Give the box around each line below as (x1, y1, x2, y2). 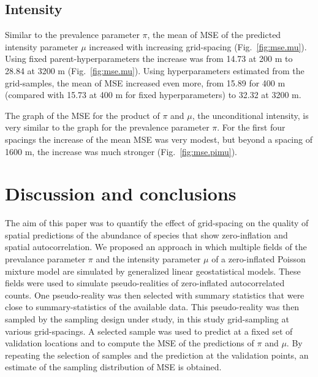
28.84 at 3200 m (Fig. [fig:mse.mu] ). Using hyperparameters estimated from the (5, 64, 305, 77)
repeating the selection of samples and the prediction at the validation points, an (5, 348, 309, 361)
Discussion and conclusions (5, 181, 237, 206)
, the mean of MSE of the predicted (147, 28, 281, 41)
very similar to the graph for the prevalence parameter (5, 121, 210, 134)
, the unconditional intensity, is (192, 109, 309, 121)
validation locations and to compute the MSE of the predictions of (5, 337, 254, 349)
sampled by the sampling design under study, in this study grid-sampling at (5, 313, 289, 326)
